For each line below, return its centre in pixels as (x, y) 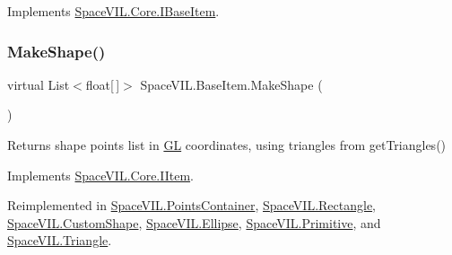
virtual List (39, 84)
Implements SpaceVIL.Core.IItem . (100, 175)
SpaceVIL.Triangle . (60, 240)
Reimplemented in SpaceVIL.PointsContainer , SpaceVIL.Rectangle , (192, 205)
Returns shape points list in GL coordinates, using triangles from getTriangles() (227, 145)
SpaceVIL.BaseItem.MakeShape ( (231, 84)
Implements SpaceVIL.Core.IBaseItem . (113, 11)
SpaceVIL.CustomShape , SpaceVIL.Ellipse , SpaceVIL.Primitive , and (194, 222)
